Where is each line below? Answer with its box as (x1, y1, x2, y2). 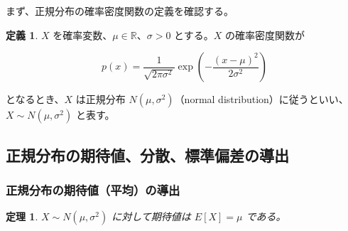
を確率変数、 (53, 27, 113, 42)
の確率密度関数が (224, 27, 305, 42)
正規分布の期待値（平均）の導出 (6, 181, 180, 198)
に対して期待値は (112, 209, 191, 224)
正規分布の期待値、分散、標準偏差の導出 (6, 144, 289, 166)
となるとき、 (6, 92, 65, 107)
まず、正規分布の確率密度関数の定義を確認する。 (6, 4, 234, 18)
